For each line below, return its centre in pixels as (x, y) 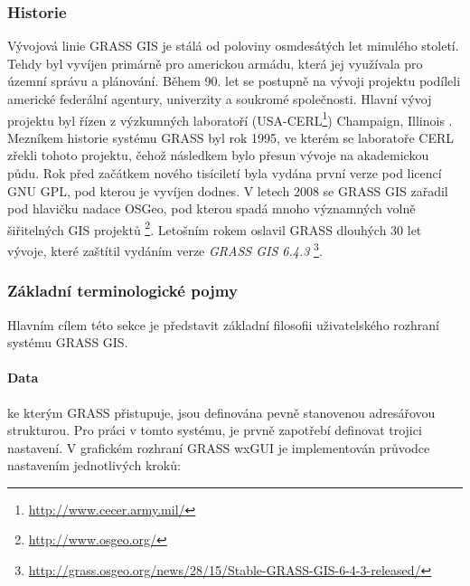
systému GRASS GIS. (68, 342)
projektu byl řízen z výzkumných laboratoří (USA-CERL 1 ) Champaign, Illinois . (230, 118)
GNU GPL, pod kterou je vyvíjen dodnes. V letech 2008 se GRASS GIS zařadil (228, 190)
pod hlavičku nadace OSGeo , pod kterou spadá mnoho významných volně (211, 208)
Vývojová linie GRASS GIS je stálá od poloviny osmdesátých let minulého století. (233, 46)
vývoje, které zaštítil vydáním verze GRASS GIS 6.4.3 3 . (165, 249)
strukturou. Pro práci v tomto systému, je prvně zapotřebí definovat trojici (215, 430)
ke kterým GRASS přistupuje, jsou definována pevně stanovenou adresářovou (221, 412)
